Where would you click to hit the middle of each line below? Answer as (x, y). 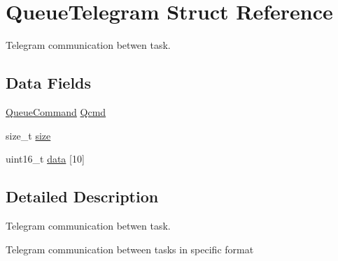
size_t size (28, 135)
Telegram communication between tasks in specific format (130, 249)
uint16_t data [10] (45, 159)
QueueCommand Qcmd (56, 111)
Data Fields (49, 83)
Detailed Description (82, 196)
